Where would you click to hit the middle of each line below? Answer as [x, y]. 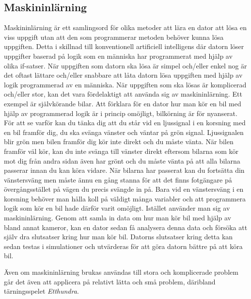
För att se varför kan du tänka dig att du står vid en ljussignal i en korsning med [125, 123]
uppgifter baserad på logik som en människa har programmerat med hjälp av [118, 56]
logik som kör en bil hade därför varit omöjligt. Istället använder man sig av [117, 208]
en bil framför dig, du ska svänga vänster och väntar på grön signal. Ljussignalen [124, 132]
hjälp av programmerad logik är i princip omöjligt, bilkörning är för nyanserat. [121, 113]
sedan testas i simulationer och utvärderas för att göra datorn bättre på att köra [123, 246]
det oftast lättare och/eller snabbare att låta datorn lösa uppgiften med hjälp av [123, 75]
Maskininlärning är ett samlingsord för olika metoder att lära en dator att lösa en [125, 27]
